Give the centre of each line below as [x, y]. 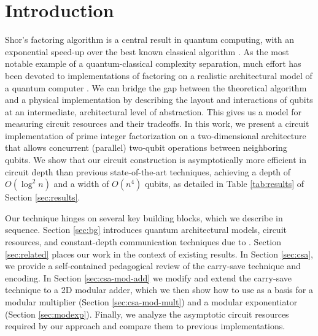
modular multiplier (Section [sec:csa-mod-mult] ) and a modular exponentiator [151, 302]
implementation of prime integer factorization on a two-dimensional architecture [156, 135]
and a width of [81, 184]
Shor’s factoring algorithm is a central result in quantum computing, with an [150, 40]
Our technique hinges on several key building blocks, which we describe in [144, 217]
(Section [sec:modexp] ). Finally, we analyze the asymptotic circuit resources [147, 314]
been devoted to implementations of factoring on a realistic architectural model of [159, 75]
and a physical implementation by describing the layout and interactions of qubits [159, 100]
